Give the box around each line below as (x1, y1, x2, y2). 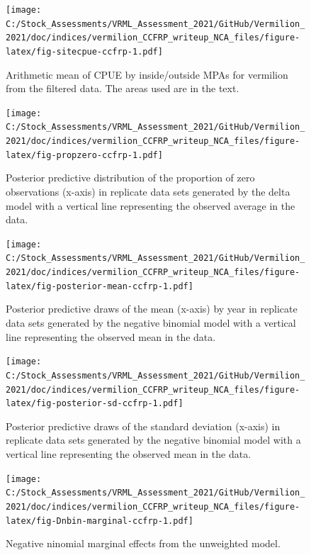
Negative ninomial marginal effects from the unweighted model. (6, 536, 281, 551)
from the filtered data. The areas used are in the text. (6, 81, 239, 96)
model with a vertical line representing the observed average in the (6, 198, 295, 213)
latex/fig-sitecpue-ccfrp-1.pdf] (6, 46, 163, 57)
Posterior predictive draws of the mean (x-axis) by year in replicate (6, 301, 298, 316)
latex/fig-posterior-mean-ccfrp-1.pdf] (6, 281, 193, 291)
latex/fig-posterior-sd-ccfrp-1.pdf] (6, 398, 183, 409)
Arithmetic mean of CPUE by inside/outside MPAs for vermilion (6, 67, 288, 82)
